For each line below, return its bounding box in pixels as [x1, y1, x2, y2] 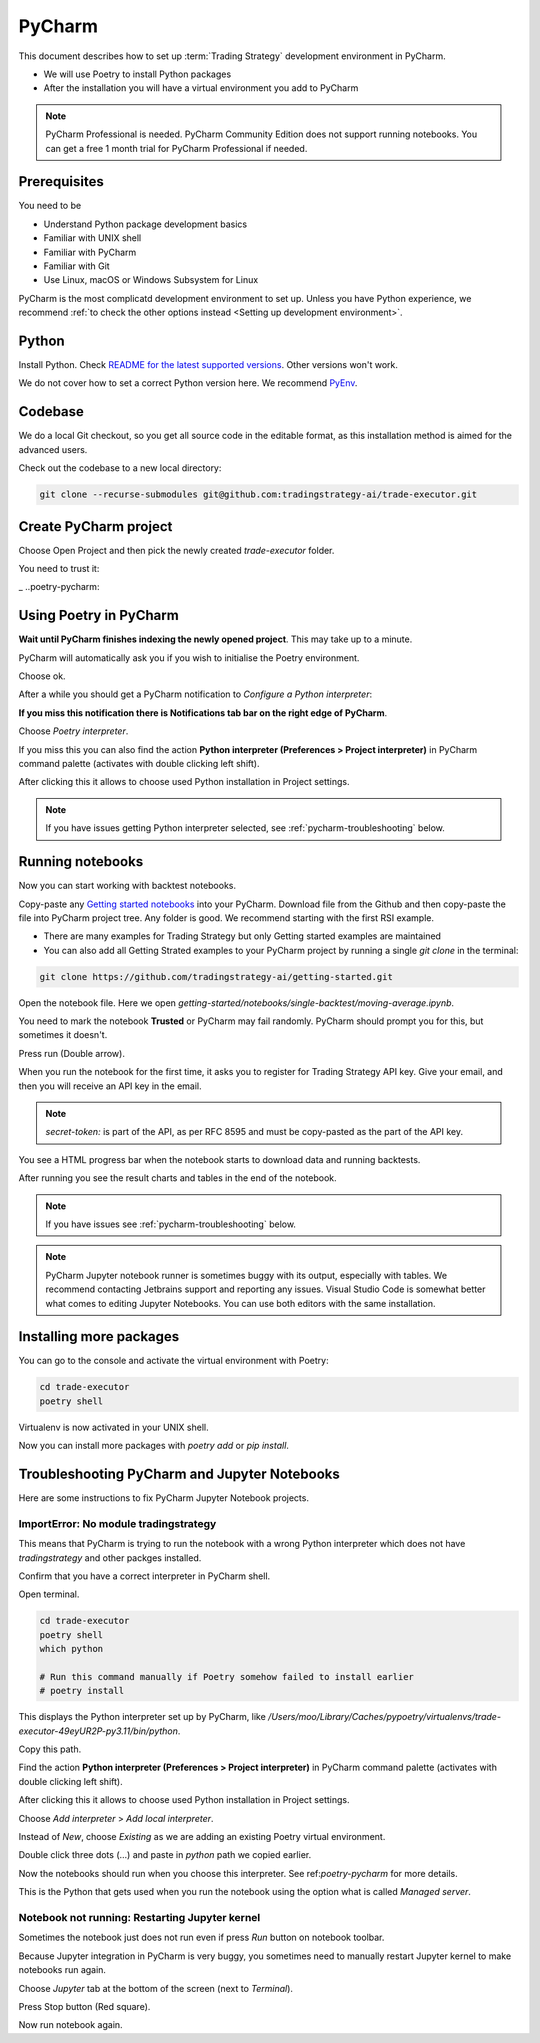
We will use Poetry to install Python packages [43, 68, 232, 80]
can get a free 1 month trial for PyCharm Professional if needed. [45, 142, 308, 154]
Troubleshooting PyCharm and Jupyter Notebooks [18, 1465, 340, 1482]
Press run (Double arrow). [18, 1047, 125, 1059]
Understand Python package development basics [43, 218, 248, 230]
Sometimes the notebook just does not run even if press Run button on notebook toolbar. [18, 1931, 385, 1944]
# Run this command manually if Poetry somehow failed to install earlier [39, 1671, 415, 1682]
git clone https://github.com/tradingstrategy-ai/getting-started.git [39, 971, 394, 982]
